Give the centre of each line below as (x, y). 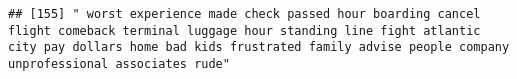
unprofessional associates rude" (119, 63)
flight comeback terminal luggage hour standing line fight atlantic (244, 30)
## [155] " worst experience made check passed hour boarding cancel (244, 14)
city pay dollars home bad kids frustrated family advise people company (259, 47)
